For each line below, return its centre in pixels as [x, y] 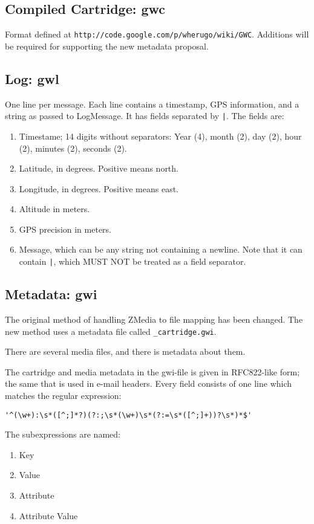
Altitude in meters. [54, 209]
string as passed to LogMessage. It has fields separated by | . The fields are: [145, 116]
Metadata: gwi [51, 294]
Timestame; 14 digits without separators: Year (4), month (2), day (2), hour [160, 136]
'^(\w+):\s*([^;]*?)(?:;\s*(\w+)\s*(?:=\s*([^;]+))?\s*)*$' [129, 415]
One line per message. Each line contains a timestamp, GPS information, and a [152, 104]
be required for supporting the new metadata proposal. [107, 46]
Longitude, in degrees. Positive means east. [99, 188]
